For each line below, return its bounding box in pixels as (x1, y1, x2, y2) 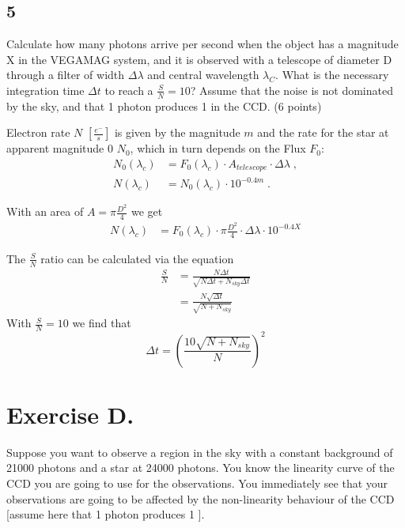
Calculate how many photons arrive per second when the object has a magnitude (6, 36, 399, 52)
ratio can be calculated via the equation (40, 250, 234, 266)
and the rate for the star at (257, 124, 389, 141)
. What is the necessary (275, 66, 389, 83)
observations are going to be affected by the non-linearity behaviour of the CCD (6, 490, 395, 507)
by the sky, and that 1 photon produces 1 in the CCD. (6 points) (6, 97, 322, 114)
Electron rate (6, 124, 70, 141)
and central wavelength (147, 66, 259, 83)
